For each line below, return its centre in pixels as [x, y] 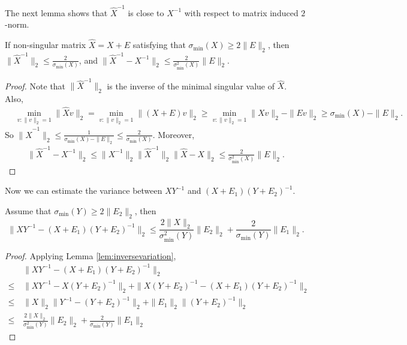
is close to [146, 12]
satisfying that [159, 45]
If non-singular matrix [46, 45]
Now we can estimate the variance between [84, 190]
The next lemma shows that [56, 12]
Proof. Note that [35, 85]
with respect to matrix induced [241, 12]
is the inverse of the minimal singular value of [191, 85]
